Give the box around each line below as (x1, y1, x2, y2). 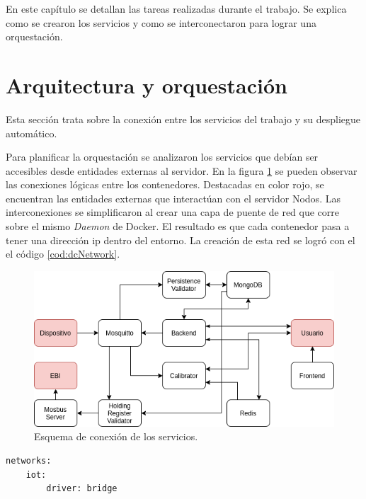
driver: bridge (46, 483, 118, 494)
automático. (6, 125, 57, 140)
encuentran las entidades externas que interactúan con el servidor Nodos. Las (6, 190, 341, 205)
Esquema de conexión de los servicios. (34, 429, 198, 444)
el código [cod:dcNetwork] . (6, 246, 120, 261)
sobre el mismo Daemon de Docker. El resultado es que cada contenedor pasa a (6, 219, 350, 234)
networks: (6, 455, 52, 466)
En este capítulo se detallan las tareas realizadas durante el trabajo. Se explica (6, 1, 347, 16)
